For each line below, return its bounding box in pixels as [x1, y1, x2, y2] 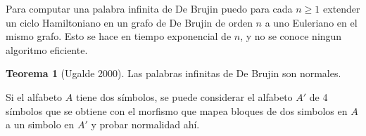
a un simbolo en [6, 117, 75, 132]
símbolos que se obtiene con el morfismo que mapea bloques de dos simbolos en [6, 103, 348, 118]
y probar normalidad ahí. [91, 117, 200, 132]
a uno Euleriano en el [265, 15, 358, 29]
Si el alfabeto [6, 89, 63, 104]
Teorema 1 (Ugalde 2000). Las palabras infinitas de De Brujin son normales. [6, 66, 341, 81]
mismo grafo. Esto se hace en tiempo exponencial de [6, 29, 232, 43]
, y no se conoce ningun [240, 29, 342, 43]
